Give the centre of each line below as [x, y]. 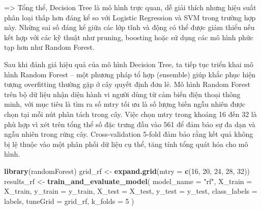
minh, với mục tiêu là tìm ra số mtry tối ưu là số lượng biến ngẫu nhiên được [125, 104]
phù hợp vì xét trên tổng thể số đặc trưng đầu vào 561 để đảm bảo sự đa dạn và [130, 124]
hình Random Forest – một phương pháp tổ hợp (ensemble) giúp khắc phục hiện [130, 74]
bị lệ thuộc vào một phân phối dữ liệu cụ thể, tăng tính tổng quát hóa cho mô [126, 144]
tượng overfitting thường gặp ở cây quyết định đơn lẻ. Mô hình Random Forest [127, 84]
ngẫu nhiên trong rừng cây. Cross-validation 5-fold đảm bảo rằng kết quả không [129, 134]
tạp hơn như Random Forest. [49, 47]
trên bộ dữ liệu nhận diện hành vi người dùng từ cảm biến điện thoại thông [122, 94]
